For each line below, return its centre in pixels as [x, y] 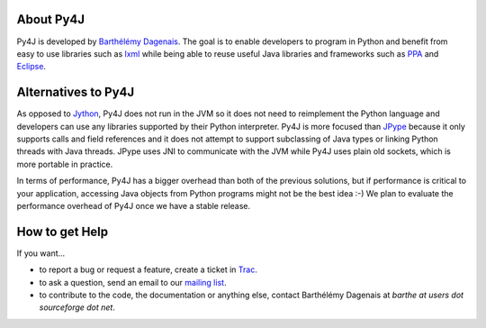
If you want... [41, 253]
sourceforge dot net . [77, 307]
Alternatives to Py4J [76, 92]
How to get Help [63, 231]
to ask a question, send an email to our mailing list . [133, 282]
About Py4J [51, 19]
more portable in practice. [65, 164]
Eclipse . [31, 67]
